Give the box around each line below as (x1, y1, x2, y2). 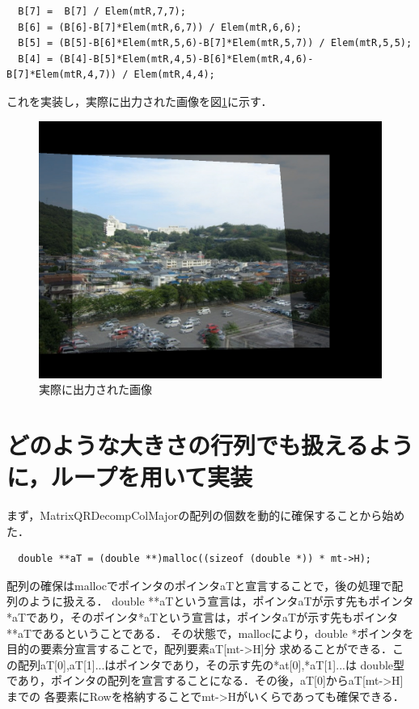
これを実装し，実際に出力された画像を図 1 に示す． (6, 92, 273, 109)
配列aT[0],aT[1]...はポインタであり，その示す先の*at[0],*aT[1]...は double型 (17, 656, 405, 673)
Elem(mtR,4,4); (133, 69, 215, 81)
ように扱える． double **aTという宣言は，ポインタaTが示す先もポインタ (28, 593, 414, 610)
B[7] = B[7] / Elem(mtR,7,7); (18, 6, 186, 17)
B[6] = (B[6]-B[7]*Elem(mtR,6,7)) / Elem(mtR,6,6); (18, 21, 303, 33)
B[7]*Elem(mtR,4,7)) (6, 69, 117, 81)
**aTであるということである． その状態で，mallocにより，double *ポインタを (6, 624, 414, 641)
